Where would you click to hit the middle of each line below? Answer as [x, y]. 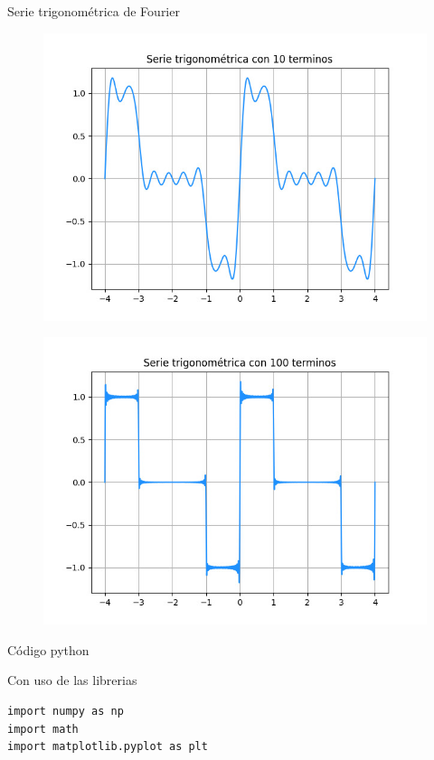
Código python [48, 649]
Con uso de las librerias [72, 680]
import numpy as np [66, 711]
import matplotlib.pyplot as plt [108, 747]
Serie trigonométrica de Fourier [94, 11]
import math [43, 729]
